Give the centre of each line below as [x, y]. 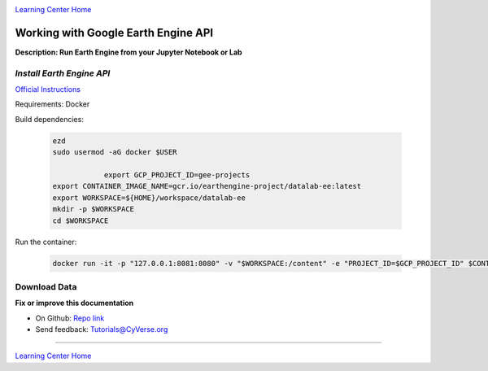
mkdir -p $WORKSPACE [93, 209]
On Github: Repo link [70, 318]
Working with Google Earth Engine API [114, 33]
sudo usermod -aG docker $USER [115, 152]
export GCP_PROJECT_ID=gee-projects [177, 175]
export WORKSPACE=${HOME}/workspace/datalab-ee [149, 198]
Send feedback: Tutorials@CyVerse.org [102, 330]
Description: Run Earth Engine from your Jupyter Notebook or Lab [129, 52]
